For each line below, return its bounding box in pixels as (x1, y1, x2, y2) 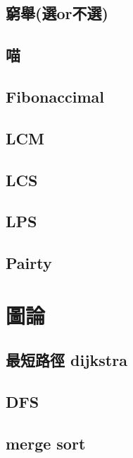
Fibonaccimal (6, 85, 104, 107)
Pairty (6, 252, 52, 274)
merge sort (6, 432, 86, 454)
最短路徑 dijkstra (6, 349, 127, 371)
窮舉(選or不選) (6, 2, 108, 24)
